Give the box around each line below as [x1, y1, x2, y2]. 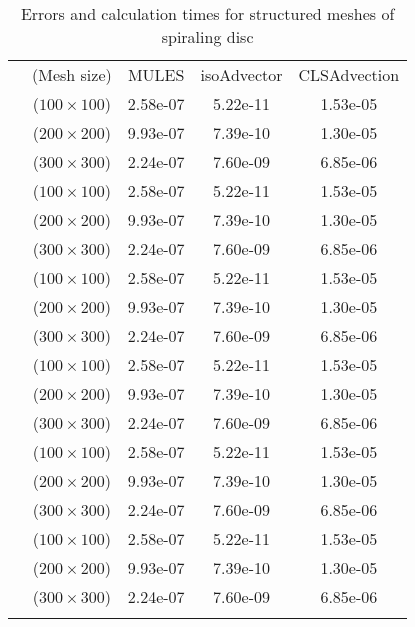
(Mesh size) [32, 63, 112, 86]
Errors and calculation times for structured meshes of [20, 2, 395, 25]
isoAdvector [200, 63, 283, 86]
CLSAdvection [298, 63, 400, 86]
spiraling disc [161, 25, 254, 48]
